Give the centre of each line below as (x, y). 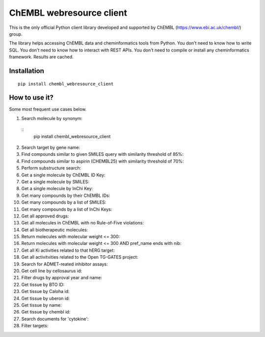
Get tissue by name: (41, 305)
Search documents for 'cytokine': (55, 319)
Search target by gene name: (51, 147)
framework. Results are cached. (41, 57)
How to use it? (31, 98)
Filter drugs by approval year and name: (62, 278)
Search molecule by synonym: (52, 118)
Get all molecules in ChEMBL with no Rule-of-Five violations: (83, 223)
